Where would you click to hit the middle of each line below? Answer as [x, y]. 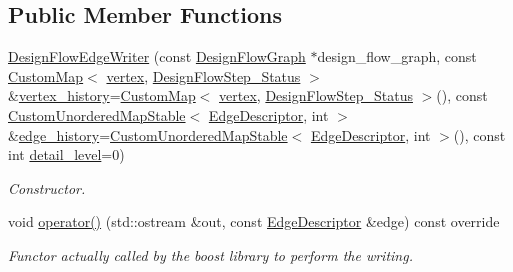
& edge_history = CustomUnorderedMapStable [148, 134]
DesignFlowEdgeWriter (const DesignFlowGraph [157, 56]
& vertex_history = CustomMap [102, 95]
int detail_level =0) [66, 154]
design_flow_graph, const [397, 56]
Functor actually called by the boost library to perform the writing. [210, 254]
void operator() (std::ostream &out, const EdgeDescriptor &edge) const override [254, 221]
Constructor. [47, 187]
